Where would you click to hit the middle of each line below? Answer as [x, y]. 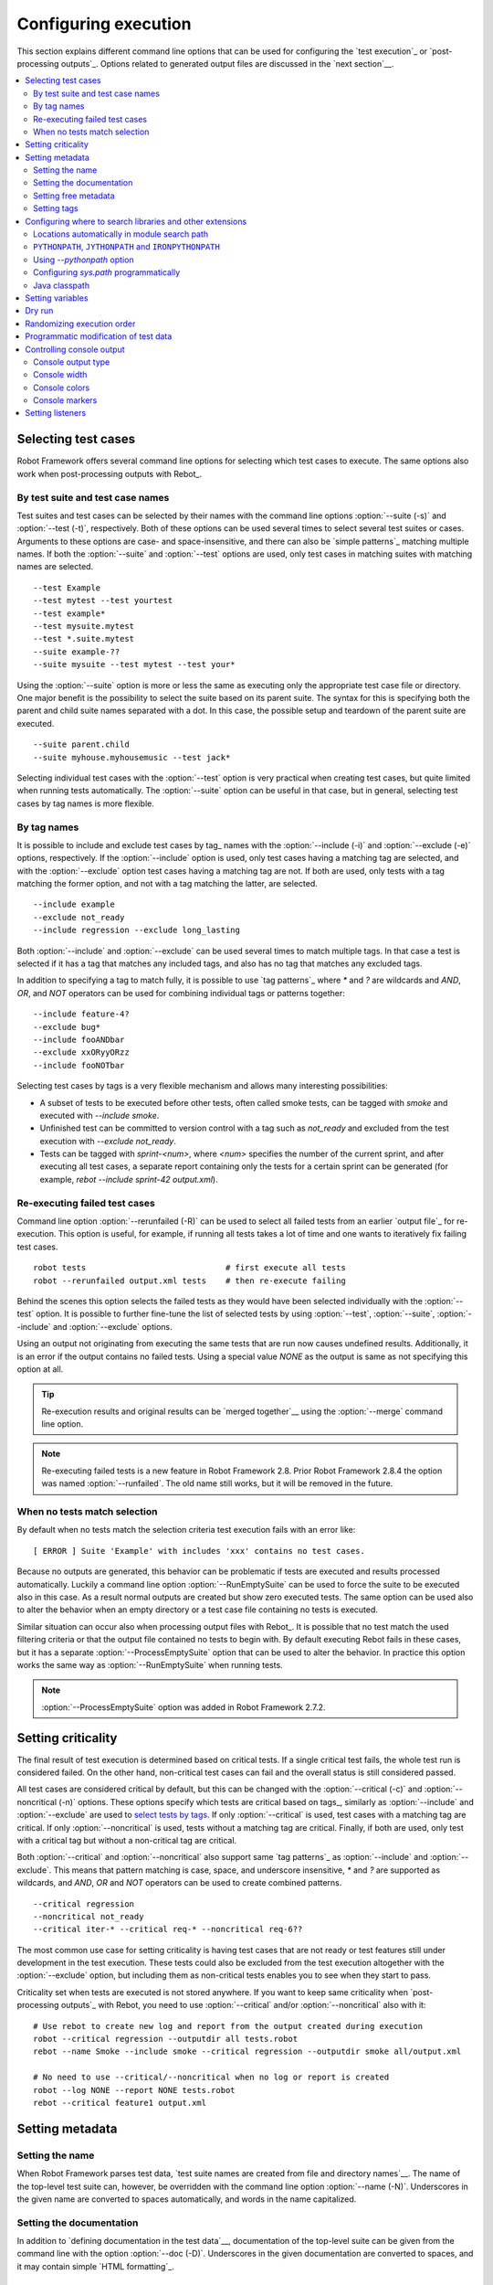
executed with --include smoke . [100, 1115]
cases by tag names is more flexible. [86, 803]
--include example [74, 904]
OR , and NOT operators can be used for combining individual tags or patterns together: [181, 993]
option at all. [40, 1369]
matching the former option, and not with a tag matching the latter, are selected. [168, 884]
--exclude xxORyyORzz [81, 1052]
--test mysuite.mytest [84, 627]
